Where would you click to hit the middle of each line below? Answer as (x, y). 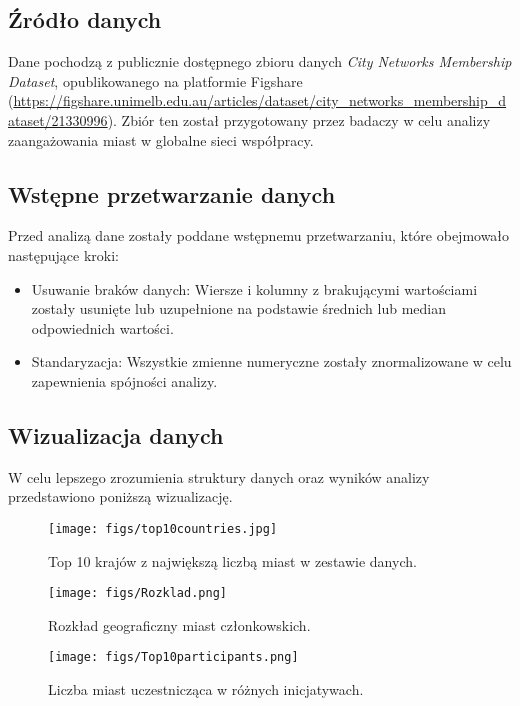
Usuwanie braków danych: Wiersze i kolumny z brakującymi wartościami (254, 288)
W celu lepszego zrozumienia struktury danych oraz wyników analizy (219, 476)
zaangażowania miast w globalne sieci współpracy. (161, 139)
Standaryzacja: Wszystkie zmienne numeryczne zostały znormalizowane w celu (271, 361)
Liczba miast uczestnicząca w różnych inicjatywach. (206, 689)
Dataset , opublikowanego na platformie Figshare (155, 80)
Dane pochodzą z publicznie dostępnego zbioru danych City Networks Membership (260, 61)
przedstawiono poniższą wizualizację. (120, 496)
